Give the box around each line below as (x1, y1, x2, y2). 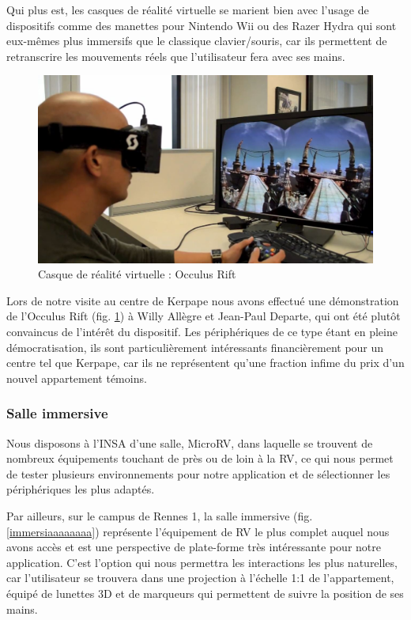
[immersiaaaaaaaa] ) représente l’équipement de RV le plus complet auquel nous (6, 523, 390, 539)
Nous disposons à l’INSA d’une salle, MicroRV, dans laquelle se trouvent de (6, 434, 373, 451)
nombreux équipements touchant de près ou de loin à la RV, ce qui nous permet (6, 450, 394, 467)
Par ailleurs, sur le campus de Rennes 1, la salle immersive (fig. (6, 507, 313, 524)
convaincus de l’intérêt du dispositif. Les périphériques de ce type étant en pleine (6, 323, 398, 339)
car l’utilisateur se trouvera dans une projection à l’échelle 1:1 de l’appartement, (6, 569, 394, 586)
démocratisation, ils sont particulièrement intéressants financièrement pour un (6, 338, 384, 355)
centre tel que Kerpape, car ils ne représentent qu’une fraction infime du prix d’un (6, 354, 405, 371)
